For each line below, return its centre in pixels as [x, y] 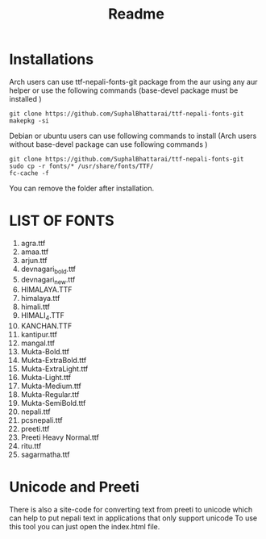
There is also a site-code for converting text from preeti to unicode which [131, 510]
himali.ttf [35, 307]
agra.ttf [33, 243]
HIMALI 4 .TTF [43, 317]
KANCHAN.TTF [46, 326]
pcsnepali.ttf [42, 420]
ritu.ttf [31, 446]
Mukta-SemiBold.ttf [53, 403]
